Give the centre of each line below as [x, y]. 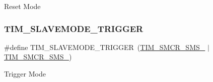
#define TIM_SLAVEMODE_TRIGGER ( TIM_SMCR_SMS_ [105, 47]
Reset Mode [22, 6]
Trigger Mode [25, 73]
